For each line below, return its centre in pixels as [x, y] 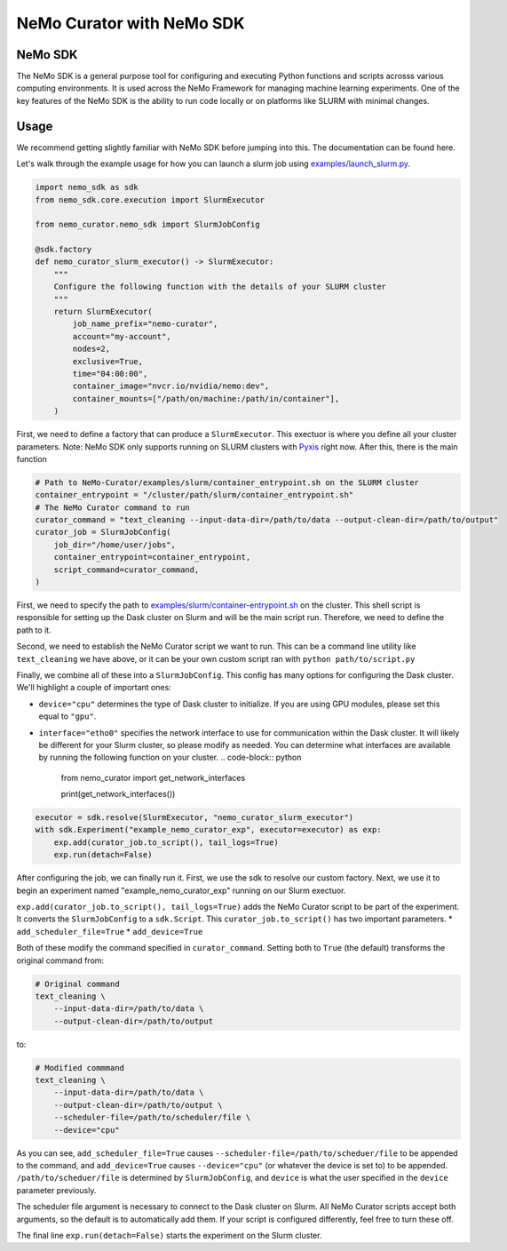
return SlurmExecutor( [103, 312]
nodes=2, [91, 349]
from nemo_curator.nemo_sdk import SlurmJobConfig [148, 225]
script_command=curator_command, [127, 570]
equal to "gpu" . [67, 716]
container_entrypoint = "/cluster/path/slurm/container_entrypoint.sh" [194, 495]
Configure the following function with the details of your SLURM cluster [220, 287]
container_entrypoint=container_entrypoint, [152, 557]
